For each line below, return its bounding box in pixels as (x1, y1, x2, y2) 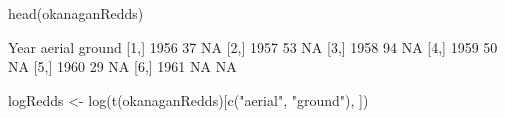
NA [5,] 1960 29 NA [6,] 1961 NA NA (8, 56, 237, 77)
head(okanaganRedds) (8, 3, 144, 23)
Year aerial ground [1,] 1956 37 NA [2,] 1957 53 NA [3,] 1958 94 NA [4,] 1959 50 (8, 36, 498, 57)
